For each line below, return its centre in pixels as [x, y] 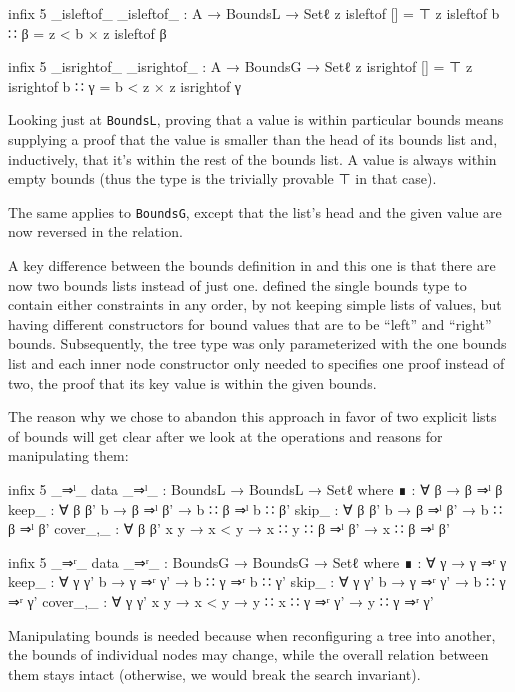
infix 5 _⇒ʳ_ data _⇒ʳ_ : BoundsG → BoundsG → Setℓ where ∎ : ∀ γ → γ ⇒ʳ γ [257, 561]
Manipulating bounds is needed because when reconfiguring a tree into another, [252, 634]
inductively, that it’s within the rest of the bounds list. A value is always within [252, 158]
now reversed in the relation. [95, 231]
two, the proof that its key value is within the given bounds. [192, 382]
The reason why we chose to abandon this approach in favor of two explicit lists [252, 416]
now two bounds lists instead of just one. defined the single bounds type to [237, 284]
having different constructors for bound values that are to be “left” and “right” [250, 323]
